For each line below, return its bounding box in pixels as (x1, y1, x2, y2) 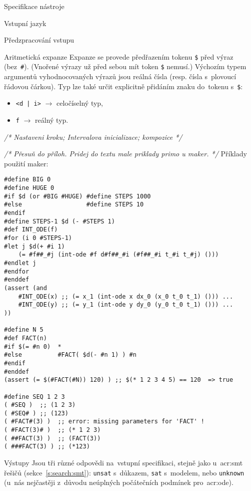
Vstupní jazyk (4, 18, 46, 28)
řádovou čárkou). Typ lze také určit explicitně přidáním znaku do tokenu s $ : (4, 81, 243, 91)
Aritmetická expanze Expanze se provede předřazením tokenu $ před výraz (4, 51, 233, 62)
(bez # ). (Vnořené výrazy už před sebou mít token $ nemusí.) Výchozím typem (4, 61, 246, 72)
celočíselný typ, (56, 98, 103, 108)
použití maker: (4, 158, 48, 168)
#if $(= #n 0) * (4, 343, 61, 350)
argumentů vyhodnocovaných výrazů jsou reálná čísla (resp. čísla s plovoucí (4, 71, 236, 82)
